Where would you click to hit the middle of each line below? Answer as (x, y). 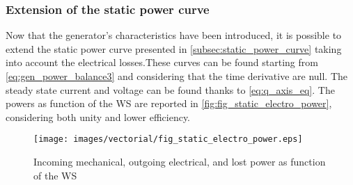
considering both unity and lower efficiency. (98, 116)
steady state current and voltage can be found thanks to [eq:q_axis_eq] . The (170, 89)
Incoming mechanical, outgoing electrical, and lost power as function (180, 162)
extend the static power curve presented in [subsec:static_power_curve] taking (174, 48)
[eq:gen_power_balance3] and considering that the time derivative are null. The (177, 76)
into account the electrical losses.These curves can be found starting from (162, 62)
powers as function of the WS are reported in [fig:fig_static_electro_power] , (169, 103)
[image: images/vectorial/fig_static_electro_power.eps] (168, 139)
